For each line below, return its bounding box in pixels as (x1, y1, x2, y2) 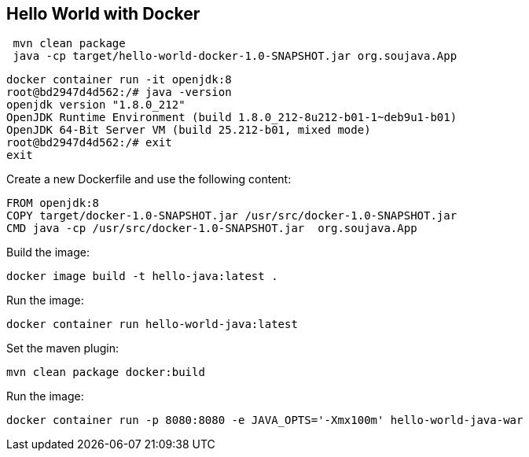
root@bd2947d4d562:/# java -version (6, 86, 232, 99)
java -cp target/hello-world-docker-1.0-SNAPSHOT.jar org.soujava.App (13, 50, 457, 63)
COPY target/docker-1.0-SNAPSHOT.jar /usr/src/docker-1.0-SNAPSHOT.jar (6, 209, 457, 223)
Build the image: (6, 245, 90, 260)
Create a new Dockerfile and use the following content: (6, 172, 292, 186)
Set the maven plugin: (6, 341, 119, 356)
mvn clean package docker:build (6, 366, 205, 379)
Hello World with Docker (6, 4, 200, 24)
